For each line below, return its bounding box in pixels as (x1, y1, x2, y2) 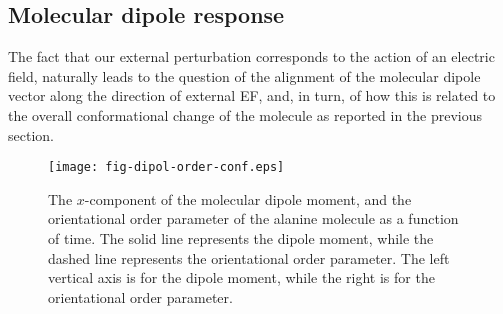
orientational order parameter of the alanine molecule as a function (48, 208, 459, 229)
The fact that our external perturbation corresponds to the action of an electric (8, 46, 495, 67)
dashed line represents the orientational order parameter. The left (48, 247, 450, 268)
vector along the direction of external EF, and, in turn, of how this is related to (8, 85, 496, 106)
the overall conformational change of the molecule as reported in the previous (8, 104, 483, 125)
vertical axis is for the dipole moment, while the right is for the (48, 267, 435, 288)
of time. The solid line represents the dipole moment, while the (48, 228, 434, 249)
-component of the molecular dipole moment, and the (84, 188, 412, 209)
